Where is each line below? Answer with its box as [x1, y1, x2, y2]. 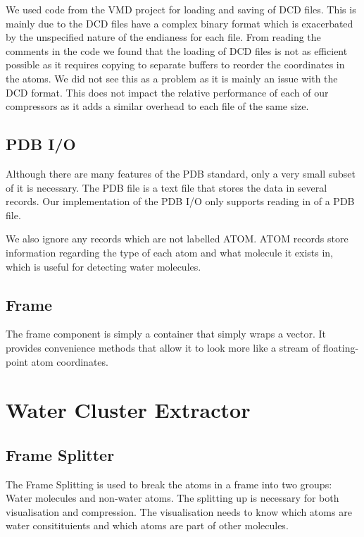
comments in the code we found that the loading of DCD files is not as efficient [6, 43, 348, 58]
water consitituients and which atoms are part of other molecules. [6, 518, 289, 533]
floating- [322, 340, 359, 354]
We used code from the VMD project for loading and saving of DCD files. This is [6, 2, 356, 16]
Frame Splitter [6, 443, 115, 465]
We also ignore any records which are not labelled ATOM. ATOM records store [6, 231, 349, 246]
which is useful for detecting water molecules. [6, 259, 201, 273]
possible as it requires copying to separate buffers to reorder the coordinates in [6, 57, 345, 72]
